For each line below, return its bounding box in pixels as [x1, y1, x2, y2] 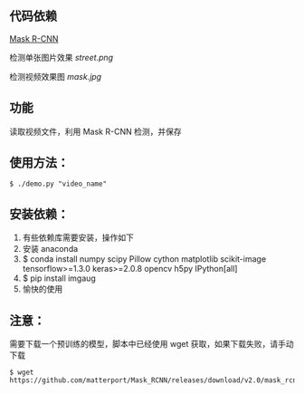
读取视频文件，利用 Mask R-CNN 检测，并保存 [9, 126, 183, 137]
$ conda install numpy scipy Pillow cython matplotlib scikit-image [22, 254, 267, 264]
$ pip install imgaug [22, 273, 97, 283]
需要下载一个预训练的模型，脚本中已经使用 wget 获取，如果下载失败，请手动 [9, 339, 294, 350]
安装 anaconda [22, 244, 79, 255]
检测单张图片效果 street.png [9, 52, 114, 62]
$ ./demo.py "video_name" [9, 179, 107, 188]
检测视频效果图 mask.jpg [9, 71, 102, 82]
